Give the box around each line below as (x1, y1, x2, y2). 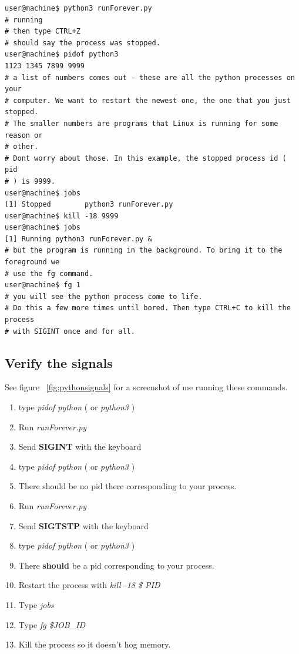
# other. (5, 142, 39, 151)
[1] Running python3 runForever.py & (5, 234, 152, 243)
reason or (5, 131, 43, 140)
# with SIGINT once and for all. (5, 327, 135, 336)
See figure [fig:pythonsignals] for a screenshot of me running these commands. (5, 381, 288, 393)
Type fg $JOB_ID (18, 618, 86, 630)
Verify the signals (5, 353, 113, 371)
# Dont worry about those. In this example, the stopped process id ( (5, 154, 287, 162)
